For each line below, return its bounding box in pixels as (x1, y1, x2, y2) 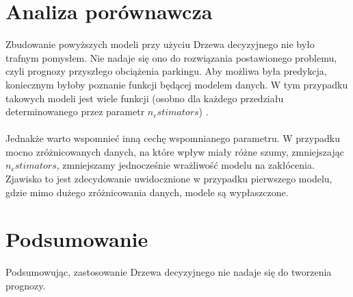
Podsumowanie (5, 225, 148, 253)
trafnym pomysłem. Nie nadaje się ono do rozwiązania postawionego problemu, (5, 50, 337, 64)
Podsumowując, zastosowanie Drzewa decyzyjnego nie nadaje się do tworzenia (5, 265, 332, 279)
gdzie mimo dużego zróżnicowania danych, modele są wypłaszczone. (5, 185, 289, 199)
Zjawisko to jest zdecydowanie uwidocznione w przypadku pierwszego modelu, (5, 171, 332, 186)
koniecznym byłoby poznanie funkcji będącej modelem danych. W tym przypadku (5, 77, 348, 91)
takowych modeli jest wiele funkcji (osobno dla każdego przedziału (5, 91, 284, 105)
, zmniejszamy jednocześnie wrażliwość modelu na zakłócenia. (56, 158, 315, 172)
